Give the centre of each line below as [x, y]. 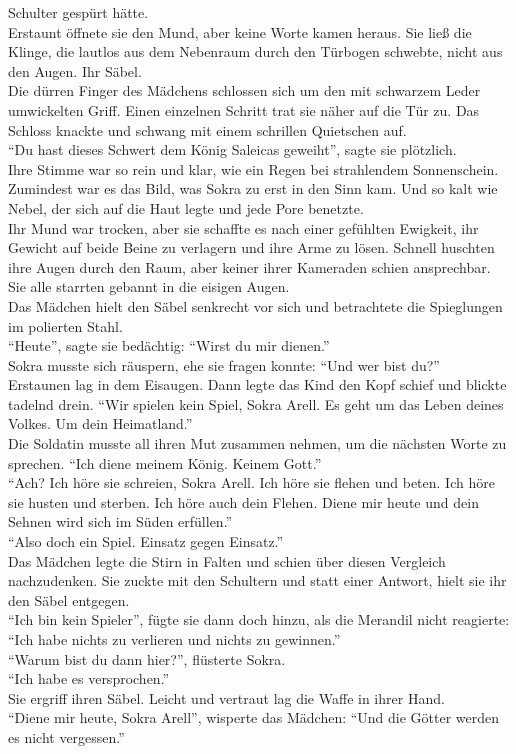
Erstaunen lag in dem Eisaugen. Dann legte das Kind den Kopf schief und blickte [257, 384]
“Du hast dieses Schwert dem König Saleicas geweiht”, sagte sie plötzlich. [232, 149]
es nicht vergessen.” [66, 736]
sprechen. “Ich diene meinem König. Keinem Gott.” [165, 462]
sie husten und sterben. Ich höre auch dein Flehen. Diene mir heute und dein [243, 501]
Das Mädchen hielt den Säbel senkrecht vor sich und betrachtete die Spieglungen [255, 305]
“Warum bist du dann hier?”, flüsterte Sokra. [147, 658]
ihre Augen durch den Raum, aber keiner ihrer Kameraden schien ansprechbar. [249, 266]
